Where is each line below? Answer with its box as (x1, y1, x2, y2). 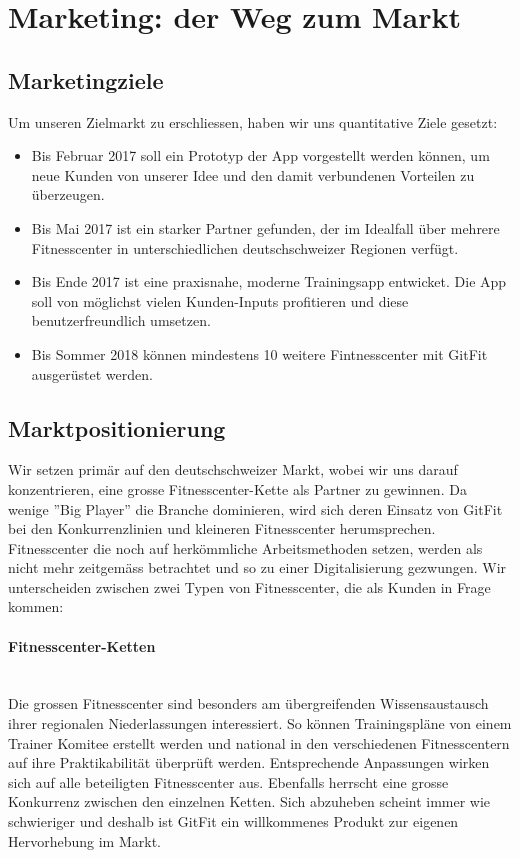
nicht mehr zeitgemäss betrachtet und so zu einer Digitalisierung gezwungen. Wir (8, 557, 507, 578)
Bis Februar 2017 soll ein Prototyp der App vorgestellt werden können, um (31, 145, 490, 166)
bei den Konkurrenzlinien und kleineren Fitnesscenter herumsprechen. (8, 518, 436, 539)
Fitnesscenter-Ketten (8, 635, 156, 656)
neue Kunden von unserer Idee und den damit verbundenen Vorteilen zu (31, 164, 475, 185)
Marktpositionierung (8, 412, 226, 443)
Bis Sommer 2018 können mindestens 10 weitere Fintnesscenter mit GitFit (31, 343, 488, 364)
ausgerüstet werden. (31, 363, 153, 384)
